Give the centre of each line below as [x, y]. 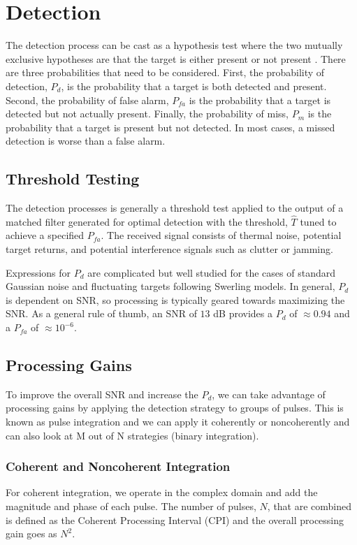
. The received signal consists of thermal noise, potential [221, 235]
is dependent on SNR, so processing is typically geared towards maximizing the [175, 299]
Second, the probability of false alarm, [87, 100]
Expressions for [38, 272]
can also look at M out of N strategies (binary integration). [132, 435]
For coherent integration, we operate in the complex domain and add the [162, 492]
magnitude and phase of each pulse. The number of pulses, [131, 506]
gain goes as [31, 533]
